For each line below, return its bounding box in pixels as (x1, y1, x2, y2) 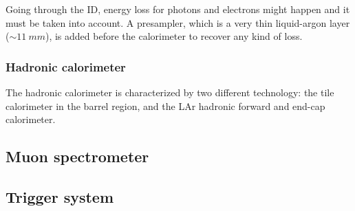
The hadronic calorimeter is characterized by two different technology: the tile (6, 85, 334, 99)
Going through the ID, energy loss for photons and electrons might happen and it (6, 2, 350, 16)
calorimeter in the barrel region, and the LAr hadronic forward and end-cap (6, 98, 325, 113)
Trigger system (6, 186, 114, 207)
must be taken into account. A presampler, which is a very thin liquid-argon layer (6, 15, 350, 30)
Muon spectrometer (6, 146, 149, 167)
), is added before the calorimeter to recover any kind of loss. (45, 29, 303, 43)
